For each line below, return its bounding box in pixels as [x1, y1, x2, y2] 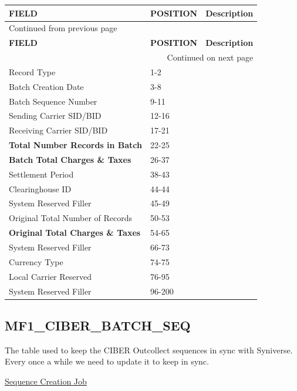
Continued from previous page [9, 22, 117, 34]
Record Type [9, 65, 56, 78]
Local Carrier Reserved [9, 270, 92, 282]
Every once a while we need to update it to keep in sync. [5, 355, 209, 367]
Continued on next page [167, 51, 254, 64]
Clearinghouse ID [9, 182, 72, 195]
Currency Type [9, 255, 63, 268]
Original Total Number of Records [9, 212, 133, 224]
